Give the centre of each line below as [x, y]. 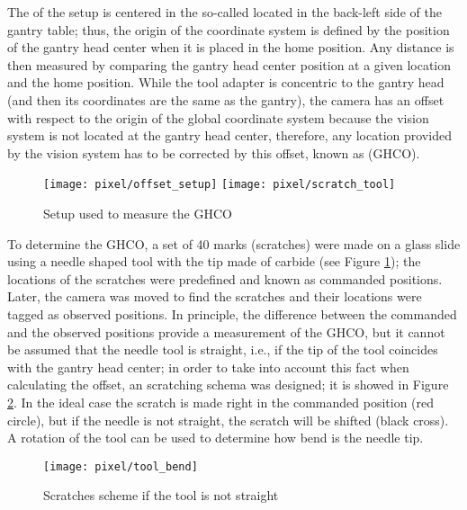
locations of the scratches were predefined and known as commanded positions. [225, 278]
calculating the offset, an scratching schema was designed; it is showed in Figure [228, 385]
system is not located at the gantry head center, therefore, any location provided [229, 135]
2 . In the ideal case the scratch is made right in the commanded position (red [221, 402]
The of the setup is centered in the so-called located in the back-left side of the [225, 12]
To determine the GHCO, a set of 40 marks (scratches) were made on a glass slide [234, 243]
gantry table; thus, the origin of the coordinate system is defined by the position [229, 29]
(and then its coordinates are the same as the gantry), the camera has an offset [226, 99]
